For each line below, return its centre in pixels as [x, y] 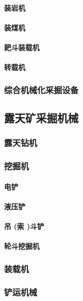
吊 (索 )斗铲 [24, 226]
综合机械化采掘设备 [41, 89]
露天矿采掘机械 [41, 117]
